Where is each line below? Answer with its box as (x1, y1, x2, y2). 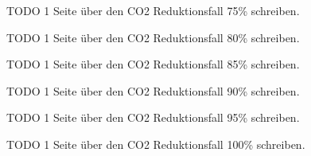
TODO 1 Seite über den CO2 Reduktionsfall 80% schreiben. (6, 29, 300, 45)
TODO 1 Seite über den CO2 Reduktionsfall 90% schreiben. (6, 82, 300, 99)
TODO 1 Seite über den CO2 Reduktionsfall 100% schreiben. (6, 135, 305, 152)
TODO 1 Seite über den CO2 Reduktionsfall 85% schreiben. (6, 56, 300, 72)
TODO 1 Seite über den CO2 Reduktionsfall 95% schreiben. (6, 109, 300, 126)
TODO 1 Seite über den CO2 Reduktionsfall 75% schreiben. (6, 2, 300, 18)
